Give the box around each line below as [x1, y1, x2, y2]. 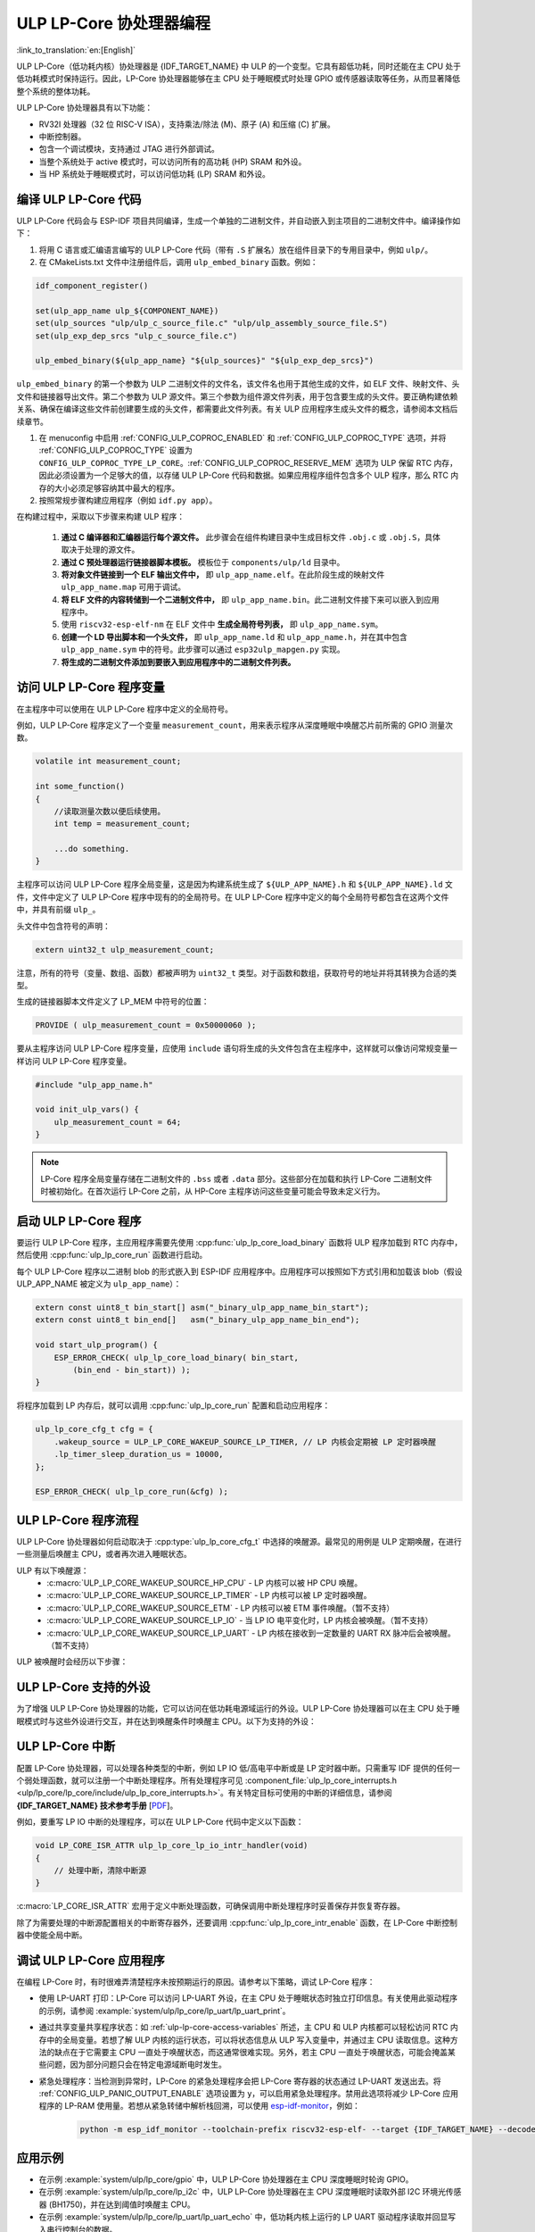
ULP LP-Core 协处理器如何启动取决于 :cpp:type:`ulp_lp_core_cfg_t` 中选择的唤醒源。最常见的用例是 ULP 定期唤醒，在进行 [16, 1536, 463, 1546]
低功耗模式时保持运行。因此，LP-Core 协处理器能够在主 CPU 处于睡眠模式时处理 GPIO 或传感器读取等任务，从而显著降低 [16, 73, 461, 84]
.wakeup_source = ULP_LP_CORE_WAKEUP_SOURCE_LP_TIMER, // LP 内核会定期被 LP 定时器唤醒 [53, 1437, 437, 1446]
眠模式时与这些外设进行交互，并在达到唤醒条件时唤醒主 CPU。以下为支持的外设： [16, 1715, 317, 1727]
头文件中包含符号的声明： [16, 920, 111, 931]
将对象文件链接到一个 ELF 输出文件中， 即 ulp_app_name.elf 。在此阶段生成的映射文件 [61, 569, 385, 579]
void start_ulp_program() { [35, 1340, 158, 1350]
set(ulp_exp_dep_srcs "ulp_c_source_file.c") [35, 330, 238, 341]
